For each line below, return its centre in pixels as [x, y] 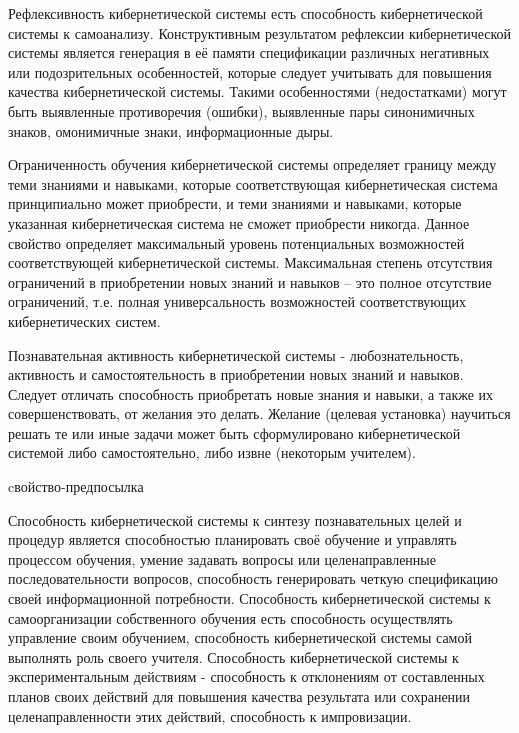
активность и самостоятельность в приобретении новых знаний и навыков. [236, 374]
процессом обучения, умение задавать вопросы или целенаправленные [222, 558]
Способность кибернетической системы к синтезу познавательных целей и [235, 519]
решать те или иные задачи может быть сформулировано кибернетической [234, 432]
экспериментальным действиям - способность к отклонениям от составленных [246, 676]
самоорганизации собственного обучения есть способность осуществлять [230, 617]
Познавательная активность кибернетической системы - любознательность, [236, 354]
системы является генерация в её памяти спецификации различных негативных [249, 52]
